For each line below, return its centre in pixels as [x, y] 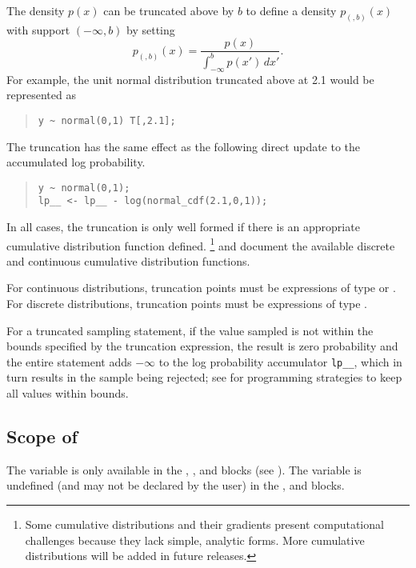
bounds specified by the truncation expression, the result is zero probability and [202, 346]
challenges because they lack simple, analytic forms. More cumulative [195, 540]
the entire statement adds [69, 361]
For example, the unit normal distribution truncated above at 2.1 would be [190, 79]
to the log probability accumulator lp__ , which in [280, 361]
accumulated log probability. [76, 162]
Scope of [42, 436]
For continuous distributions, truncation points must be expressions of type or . [201, 288]
